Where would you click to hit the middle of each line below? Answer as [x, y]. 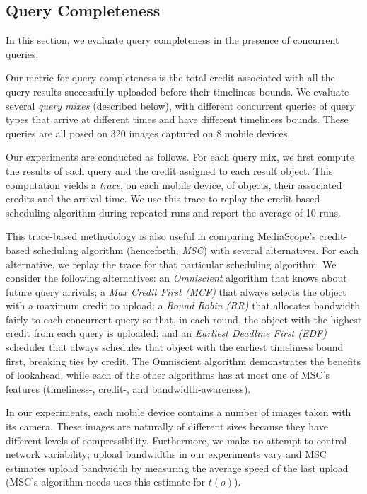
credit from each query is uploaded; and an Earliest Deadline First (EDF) [166, 333]
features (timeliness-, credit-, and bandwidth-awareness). [128, 388]
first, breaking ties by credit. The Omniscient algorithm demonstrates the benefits [183, 361]
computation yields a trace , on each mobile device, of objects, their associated [174, 184]
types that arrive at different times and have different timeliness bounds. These [177, 119]
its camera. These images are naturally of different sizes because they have [167, 426]
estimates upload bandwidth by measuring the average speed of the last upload [177, 467]
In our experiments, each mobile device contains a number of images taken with [179, 412]
